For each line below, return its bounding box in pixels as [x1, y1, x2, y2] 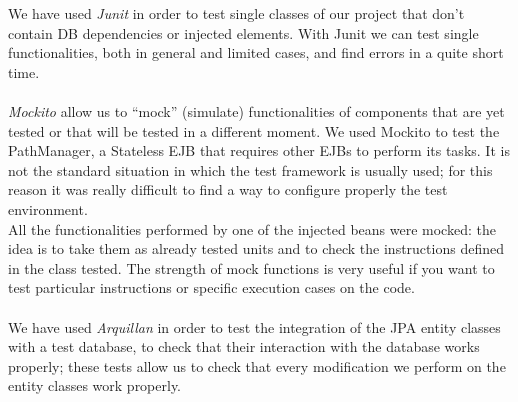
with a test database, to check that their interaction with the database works [8, 336, 480, 357]
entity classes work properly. [8, 375, 182, 396]
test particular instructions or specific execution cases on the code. [8, 277, 415, 298]
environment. [8, 198, 88, 219]
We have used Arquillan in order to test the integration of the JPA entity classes [8, 316, 501, 337]
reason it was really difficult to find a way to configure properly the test [8, 179, 448, 200]
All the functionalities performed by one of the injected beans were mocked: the [8, 218, 496, 239]
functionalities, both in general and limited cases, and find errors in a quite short [8, 42, 504, 63]
